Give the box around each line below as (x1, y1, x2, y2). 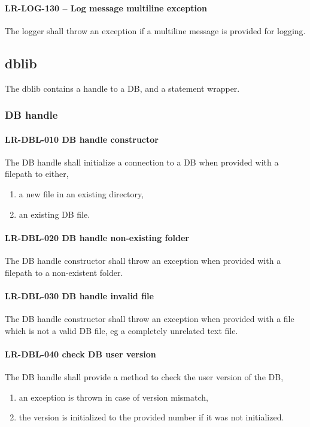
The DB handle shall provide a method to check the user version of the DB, (5, 370, 284, 383)
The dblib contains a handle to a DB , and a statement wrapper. (5, 82, 240, 94)
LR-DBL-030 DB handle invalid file (5, 289, 154, 302)
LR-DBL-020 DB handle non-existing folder (5, 231, 189, 243)
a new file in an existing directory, (19, 188, 144, 200)
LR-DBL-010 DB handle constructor (5, 133, 159, 145)
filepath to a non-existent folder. (5, 266, 123, 278)
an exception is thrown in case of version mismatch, (19, 390, 208, 403)
